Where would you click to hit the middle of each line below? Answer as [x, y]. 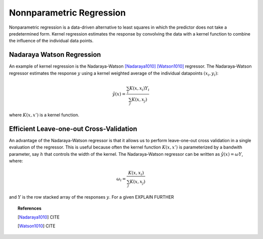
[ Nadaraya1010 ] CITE [39, 217]
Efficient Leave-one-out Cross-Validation [73, 129]
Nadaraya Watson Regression [55, 55]
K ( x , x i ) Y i [139, 89]
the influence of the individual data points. [51, 41]
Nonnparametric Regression [67, 13]
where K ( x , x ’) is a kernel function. [44, 115]
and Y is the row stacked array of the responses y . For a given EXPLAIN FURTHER [92, 197]
